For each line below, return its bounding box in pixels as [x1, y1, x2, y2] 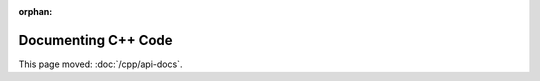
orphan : [18, 6, 53, 17]
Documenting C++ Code [18, 31, 174, 49]
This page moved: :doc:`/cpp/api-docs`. [18, 58, 183, 70]
